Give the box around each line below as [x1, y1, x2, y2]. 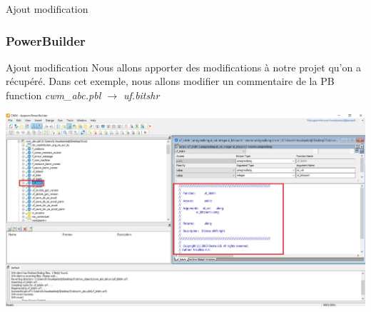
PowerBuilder [6, 31, 86, 49]
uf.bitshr [123, 88, 160, 102]
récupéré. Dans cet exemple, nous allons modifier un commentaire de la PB [6, 74, 335, 89]
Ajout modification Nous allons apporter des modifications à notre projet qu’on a [6, 59, 361, 74]
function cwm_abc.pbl [6, 88, 101, 102]
